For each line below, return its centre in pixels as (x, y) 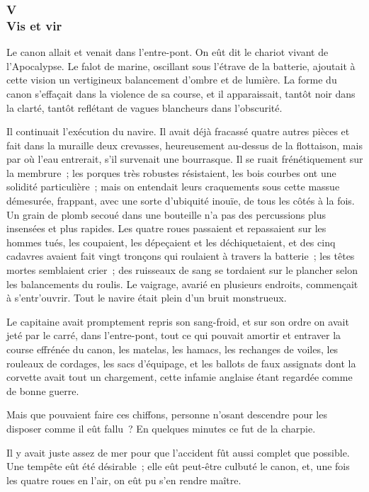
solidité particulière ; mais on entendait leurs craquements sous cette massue (173, 187)
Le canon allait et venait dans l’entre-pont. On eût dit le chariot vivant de (168, 52)
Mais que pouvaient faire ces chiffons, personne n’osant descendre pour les (167, 414)
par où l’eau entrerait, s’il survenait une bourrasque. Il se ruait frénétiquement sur (185, 159)
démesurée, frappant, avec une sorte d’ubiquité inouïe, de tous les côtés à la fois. (181, 201)
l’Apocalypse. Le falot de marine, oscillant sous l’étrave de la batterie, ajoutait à (181, 65)
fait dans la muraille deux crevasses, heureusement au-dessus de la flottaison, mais (184, 145)
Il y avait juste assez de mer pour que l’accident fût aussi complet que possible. (178, 452)
